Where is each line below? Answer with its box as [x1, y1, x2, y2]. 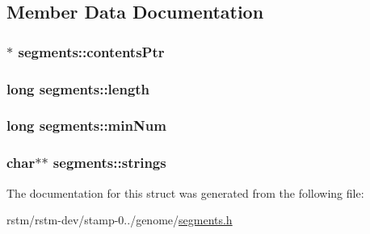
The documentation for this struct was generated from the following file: [6, 184, 364, 201]
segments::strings [53, 153, 166, 173]
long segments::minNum [6, 115, 166, 136]
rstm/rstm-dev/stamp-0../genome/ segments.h [6, 211, 233, 228]
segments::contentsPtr [18, 41, 165, 61]
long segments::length [6, 78, 150, 98]
